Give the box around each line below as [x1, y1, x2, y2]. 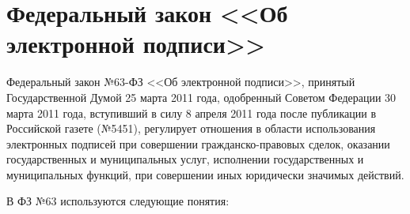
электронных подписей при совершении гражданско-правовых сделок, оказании [6, 135, 390, 152]
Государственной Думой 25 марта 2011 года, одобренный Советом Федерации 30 [6, 88, 397, 105]
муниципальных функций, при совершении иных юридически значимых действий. [6, 166, 404, 182]
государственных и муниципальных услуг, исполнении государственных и [6, 151, 364, 167]
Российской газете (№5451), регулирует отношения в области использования [6, 120, 376, 137]
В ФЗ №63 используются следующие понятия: [6, 193, 230, 209]
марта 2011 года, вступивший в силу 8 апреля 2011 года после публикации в [6, 104, 376, 121]
